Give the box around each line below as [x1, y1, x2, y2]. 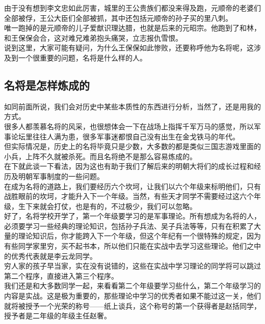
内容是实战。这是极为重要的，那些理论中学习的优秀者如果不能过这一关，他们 [4, 290, 261, 301]
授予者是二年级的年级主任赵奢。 [4, 310, 111, 321]
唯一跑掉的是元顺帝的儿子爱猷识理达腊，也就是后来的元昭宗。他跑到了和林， [4, 22, 261, 33]
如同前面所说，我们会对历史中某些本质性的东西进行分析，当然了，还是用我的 [4, 101, 261, 111]
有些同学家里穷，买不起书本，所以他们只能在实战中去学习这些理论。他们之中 [4, 241, 261, 251]
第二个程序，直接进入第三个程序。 [4, 270, 118, 281]
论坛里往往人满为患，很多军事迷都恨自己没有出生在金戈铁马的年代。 [11, 131, 240, 141]
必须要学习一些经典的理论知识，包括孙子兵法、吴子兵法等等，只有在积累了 [4, 220, 254, 231]
